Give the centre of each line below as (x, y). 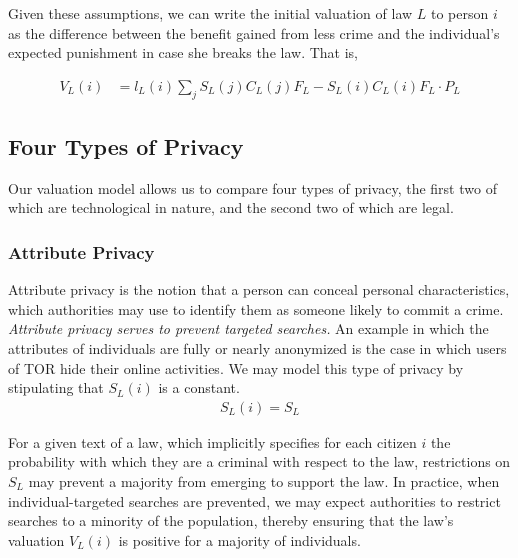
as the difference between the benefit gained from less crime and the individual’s (254, 32)
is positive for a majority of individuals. (239, 539)
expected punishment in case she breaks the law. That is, (183, 52)
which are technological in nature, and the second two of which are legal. (231, 207)
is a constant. (199, 387)
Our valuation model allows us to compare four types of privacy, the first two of (252, 187)
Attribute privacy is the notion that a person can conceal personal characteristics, (259, 289)
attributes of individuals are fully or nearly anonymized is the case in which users (257, 348)
